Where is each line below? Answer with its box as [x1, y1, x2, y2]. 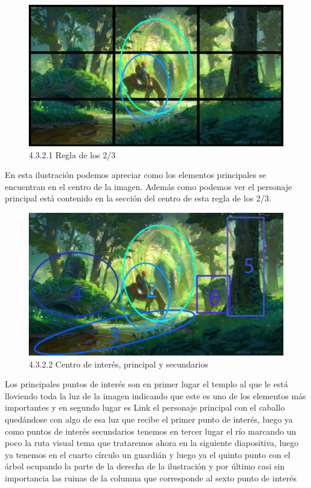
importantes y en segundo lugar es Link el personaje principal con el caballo [5, 401, 285, 414]
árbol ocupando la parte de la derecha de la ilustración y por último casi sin [5, 460, 285, 472]
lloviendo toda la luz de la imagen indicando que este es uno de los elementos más [5, 389, 306, 402]
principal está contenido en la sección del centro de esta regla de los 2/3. [5, 192, 271, 204]
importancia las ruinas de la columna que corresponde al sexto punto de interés [5, 471, 297, 484]
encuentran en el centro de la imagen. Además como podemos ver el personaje [5, 180, 292, 192]
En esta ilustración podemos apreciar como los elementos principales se [5, 168, 267, 181]
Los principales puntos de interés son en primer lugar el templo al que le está [5, 378, 288, 390]
